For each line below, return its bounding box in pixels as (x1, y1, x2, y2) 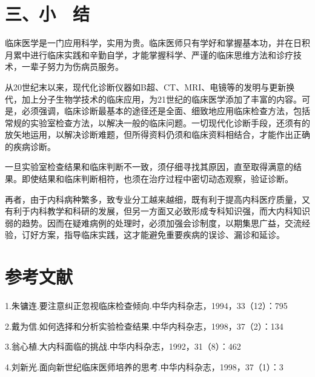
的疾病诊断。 (5, 140, 56, 152)
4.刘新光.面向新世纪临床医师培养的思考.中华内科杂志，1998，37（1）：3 (5, 360, 283, 373)
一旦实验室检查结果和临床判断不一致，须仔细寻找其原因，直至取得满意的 (5, 160, 293, 173)
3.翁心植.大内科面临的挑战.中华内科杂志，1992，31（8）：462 (5, 340, 241, 353)
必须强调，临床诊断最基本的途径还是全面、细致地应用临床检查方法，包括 (21, 104, 310, 117)
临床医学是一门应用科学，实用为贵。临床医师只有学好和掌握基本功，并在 (5, 36, 293, 49)
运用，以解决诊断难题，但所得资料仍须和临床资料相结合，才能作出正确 (30, 128, 310, 141)
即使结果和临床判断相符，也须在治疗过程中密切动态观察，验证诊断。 (21, 172, 293, 185)
